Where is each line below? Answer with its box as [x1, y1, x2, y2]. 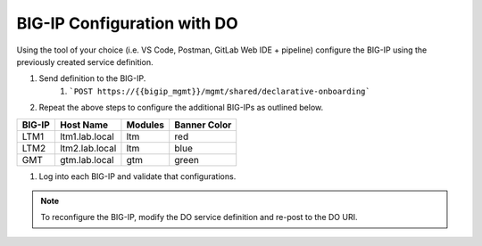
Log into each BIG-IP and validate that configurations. [38, 170, 237, 182]
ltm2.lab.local [59, 142, 117, 154]
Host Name [59, 119, 109, 131]
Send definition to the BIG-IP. [38, 73, 146, 84]
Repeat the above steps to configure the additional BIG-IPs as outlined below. [38, 102, 324, 113]
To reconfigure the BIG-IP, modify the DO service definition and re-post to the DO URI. [40, 212, 358, 223]
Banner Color [174, 119, 232, 131]
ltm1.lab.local [59, 130, 115, 143]
